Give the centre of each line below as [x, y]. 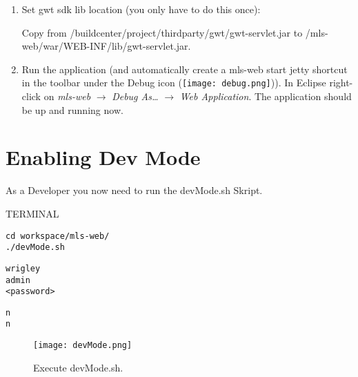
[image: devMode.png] [83, 346]
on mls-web [67, 96]
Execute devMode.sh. [78, 367]
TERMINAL [32, 213]
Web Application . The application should [266, 96]
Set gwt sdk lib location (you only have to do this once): [141, 9]
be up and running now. [72, 109]
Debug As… [135, 96]
